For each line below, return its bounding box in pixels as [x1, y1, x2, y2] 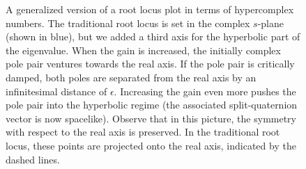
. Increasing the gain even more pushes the [114, 83, 296, 98]
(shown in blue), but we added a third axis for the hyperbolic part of [6, 29, 300, 44]
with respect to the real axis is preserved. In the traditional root [6, 124, 280, 139]
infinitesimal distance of [6, 83, 107, 98]
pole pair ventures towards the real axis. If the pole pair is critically [6, 56, 295, 71]
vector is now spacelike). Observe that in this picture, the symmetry [6, 111, 297, 125]
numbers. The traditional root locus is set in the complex [6, 15, 250, 30]
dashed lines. [6, 152, 60, 166]
